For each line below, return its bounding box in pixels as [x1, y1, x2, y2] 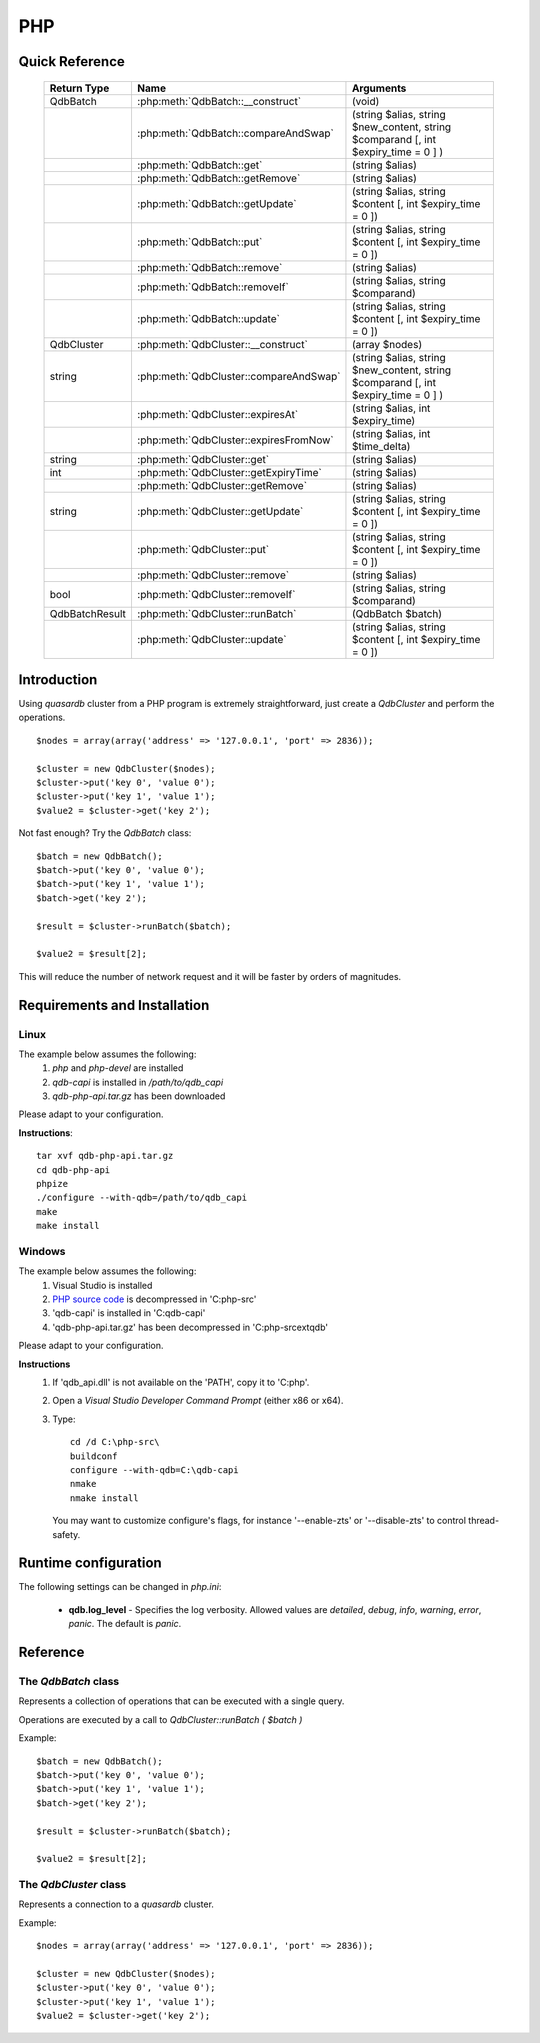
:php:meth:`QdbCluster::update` [136, 632, 287, 646]
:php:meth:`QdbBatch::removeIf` [136, 280, 289, 294]
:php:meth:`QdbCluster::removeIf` [136, 587, 296, 601]
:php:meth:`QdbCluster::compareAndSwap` [136, 369, 341, 383]
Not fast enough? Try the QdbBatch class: [18, 827, 192, 839]
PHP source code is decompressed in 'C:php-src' [52, 1293, 257, 1305]
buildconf [70, 1450, 118, 1462]
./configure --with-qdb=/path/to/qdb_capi [36, 1192, 248, 1204]
